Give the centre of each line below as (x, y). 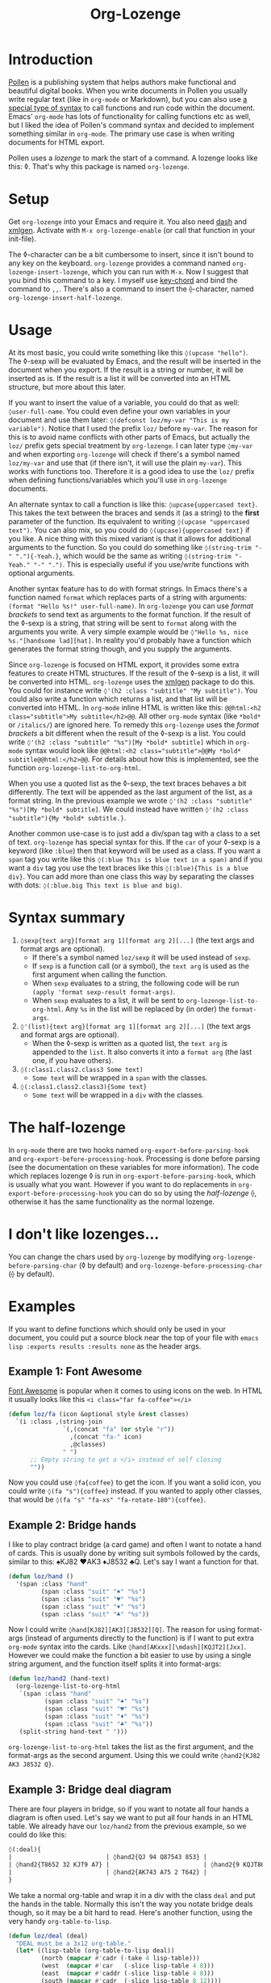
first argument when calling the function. (100, 974)
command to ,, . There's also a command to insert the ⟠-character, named (131, 289)
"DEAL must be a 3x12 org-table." (73, 1943)
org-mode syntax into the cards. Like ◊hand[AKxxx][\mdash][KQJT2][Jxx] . (127, 1646)
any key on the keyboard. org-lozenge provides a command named (120, 263)
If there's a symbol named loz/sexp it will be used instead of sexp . (142, 957)
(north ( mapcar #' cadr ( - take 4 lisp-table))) (120, 1959)
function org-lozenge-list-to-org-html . (75, 767)
